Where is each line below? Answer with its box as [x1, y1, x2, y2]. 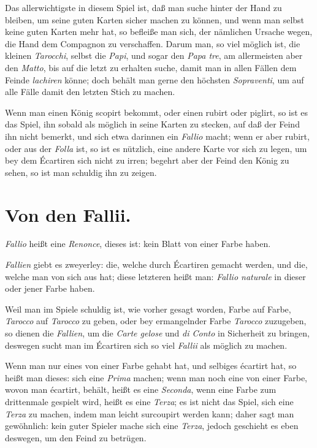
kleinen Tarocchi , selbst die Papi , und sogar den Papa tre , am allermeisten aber [5, 49, 303, 62]
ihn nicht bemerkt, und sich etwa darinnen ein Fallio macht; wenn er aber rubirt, [5, 129, 310, 142]
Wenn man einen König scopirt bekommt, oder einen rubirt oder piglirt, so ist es [5, 105, 308, 118]
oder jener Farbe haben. [5, 282, 95, 295]
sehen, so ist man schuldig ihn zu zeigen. [5, 165, 157, 178]
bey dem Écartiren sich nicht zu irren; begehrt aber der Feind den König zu [5, 154, 289, 167]
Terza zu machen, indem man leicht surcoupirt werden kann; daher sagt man [5, 407, 294, 420]
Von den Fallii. [5, 202, 131, 227]
